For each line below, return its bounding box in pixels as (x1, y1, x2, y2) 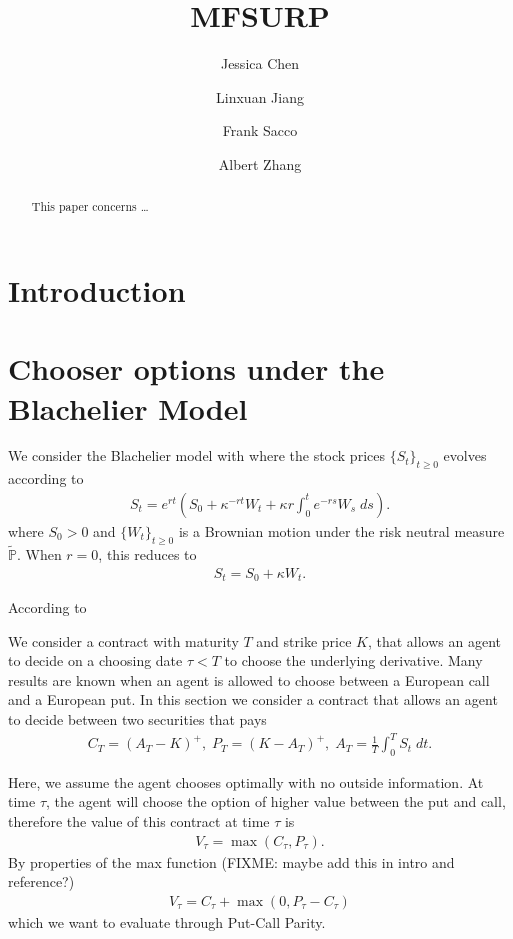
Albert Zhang (218, 153, 302, 174)
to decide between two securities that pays (8, 708, 267, 729)
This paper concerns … (31, 198, 149, 215)
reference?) (8, 871, 75, 892)
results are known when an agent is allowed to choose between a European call (8, 669, 490, 690)
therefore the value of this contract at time (8, 811, 270, 832)
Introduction (8, 269, 186, 310)
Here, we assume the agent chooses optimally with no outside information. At (8, 771, 484, 792)
